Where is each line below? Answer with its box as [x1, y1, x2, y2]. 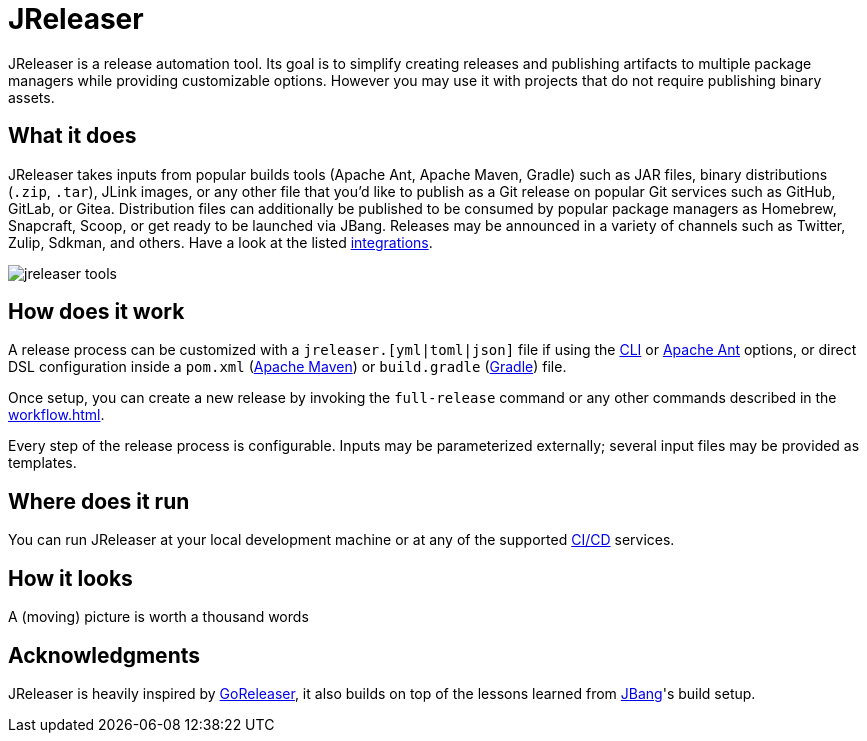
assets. [8, 88, 55, 106]
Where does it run [8, 488, 190, 514]
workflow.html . [8, 406, 105, 424]
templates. [8, 454, 77, 472]
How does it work [8, 299, 185, 325]
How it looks [8, 565, 133, 591]
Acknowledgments [8, 642, 201, 668]
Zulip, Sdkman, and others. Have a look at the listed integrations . [8, 233, 433, 251]
